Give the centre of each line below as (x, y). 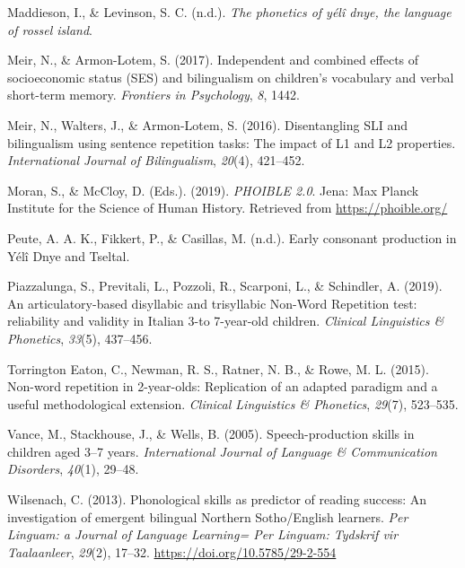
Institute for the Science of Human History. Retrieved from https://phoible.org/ (228, 208)
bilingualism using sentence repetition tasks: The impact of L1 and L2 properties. (232, 142)
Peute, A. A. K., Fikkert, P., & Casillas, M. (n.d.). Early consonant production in (232, 237)
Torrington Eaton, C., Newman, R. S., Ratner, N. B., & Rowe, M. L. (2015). (218, 368)
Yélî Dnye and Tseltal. (69, 255)
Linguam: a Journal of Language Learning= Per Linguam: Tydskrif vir (203, 534)
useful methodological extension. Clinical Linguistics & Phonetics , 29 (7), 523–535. (233, 403)
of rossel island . (50, 29)
